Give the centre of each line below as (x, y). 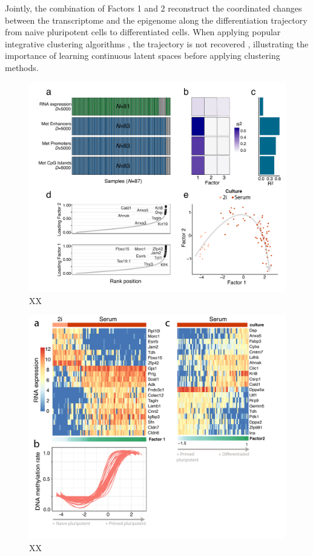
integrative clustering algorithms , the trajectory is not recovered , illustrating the (157, 43)
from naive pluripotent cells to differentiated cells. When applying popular (143, 32)
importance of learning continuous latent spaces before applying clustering (143, 56)
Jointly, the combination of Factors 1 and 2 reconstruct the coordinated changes (153, 8)
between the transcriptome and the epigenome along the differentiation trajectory (156, 20)
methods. (22, 67)
